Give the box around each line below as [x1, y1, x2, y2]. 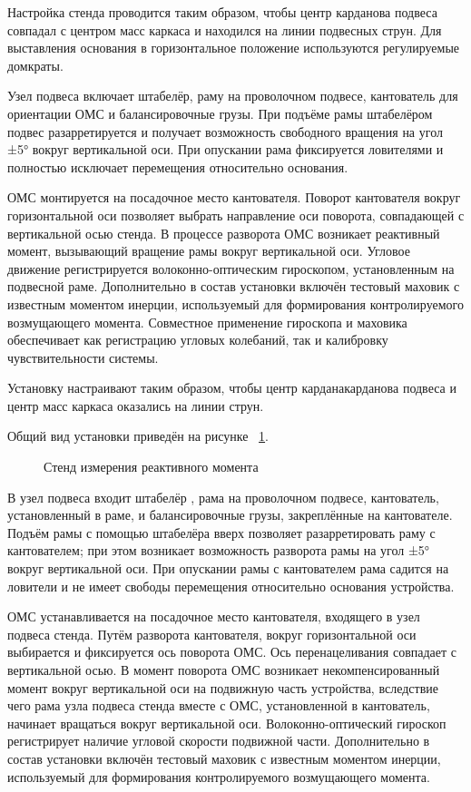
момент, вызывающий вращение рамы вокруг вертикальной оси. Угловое [7, 241, 410, 260]
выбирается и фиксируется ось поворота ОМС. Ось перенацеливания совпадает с [7, 642, 457, 661]
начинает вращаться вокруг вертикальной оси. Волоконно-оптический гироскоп [7, 713, 446, 732]
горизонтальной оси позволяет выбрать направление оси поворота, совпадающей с [7, 205, 465, 224]
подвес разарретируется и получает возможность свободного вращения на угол [7, 122, 443, 141]
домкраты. [7, 55, 64, 74]
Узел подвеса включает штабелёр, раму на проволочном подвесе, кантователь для [7, 86, 458, 105]
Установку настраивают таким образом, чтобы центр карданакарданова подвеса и [7, 378, 456, 397]
